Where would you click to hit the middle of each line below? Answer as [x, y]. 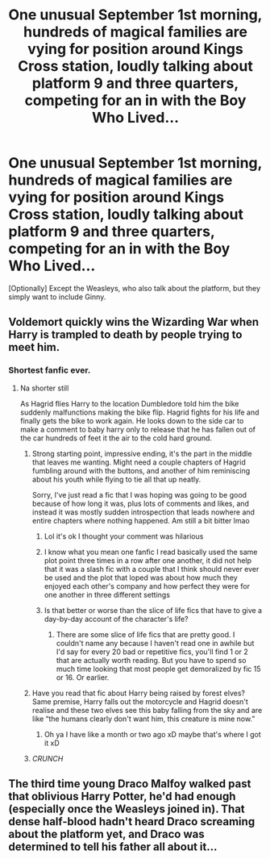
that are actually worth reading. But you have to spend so [151, 660]
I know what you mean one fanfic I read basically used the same [151, 552]
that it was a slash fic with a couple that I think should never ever [152, 569]
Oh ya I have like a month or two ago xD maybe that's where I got [153, 734]
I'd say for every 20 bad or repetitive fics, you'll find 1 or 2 [152, 652]
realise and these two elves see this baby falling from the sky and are [147, 710]
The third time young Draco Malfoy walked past [130, 784]
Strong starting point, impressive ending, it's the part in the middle [142, 453]
